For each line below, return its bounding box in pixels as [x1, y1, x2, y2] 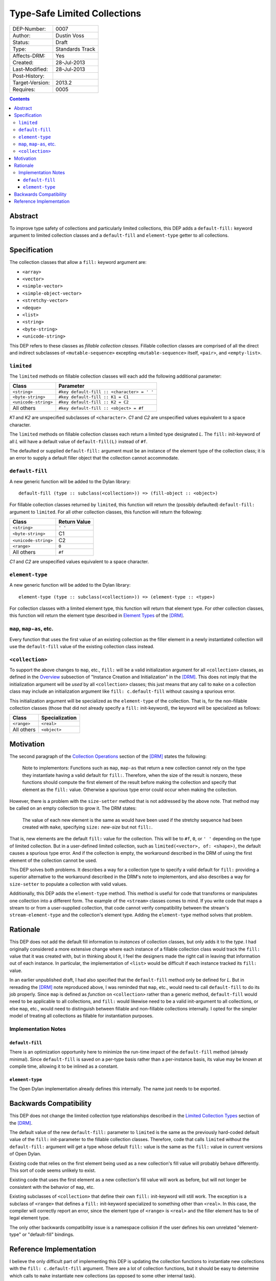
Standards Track [55, 45, 96, 52]
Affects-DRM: [12, 52, 45, 59]
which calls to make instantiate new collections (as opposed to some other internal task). [9, 1272, 196, 1278]
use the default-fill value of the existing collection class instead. [9, 643, 154, 649]
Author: [12, 32, 31, 39]
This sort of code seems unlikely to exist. [9, 1167, 96, 1173]
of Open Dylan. [9, 1151, 41, 1157]
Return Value [58, 518, 91, 525]
